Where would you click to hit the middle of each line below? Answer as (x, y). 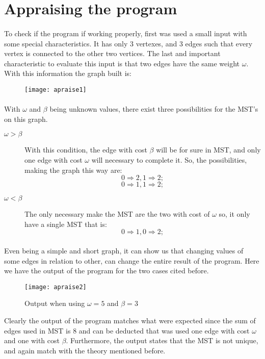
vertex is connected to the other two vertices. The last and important (112, 53)
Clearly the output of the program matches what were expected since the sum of (130, 320)
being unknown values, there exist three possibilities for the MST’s (154, 109)
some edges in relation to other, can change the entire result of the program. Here (132, 260)
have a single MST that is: (66, 224)
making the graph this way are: (73, 170)
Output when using (55, 303)
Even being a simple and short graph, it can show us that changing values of (124, 250)
